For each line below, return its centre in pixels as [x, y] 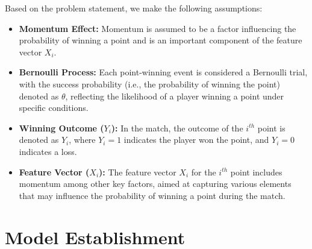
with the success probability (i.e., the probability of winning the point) [149, 84]
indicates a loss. [48, 151]
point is [271, 128]
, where [82, 140]
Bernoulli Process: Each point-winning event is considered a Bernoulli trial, [163, 72]
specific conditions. [54, 108]
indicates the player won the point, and [196, 140]
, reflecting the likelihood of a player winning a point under [175, 96]
